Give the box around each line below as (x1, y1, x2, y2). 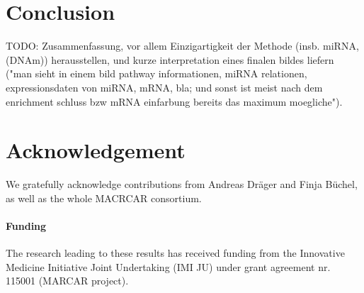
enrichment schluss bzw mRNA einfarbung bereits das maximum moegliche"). (6, 94, 343, 109)
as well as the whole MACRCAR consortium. (6, 190, 202, 205)
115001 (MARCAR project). (6, 273, 129, 288)
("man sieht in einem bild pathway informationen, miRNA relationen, (6, 66, 307, 81)
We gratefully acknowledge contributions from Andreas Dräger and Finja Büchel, (6, 177, 358, 192)
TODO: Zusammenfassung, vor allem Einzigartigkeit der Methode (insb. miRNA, (6, 38, 359, 53)
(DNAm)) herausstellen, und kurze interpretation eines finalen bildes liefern (6, 52, 334, 67)
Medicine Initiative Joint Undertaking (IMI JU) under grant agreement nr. (6, 259, 331, 274)
